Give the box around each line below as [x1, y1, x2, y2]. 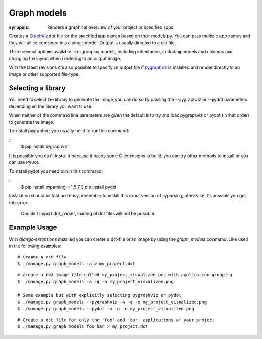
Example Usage [9, 224, 57, 232]
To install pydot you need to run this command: [9, 168, 103, 174]
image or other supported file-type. [9, 71, 80, 77]
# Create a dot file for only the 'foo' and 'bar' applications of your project [17, 317, 215, 323]
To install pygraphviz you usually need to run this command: [9, 128, 130, 134]
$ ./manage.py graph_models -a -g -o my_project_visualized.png [17, 279, 174, 285]
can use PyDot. [9, 159, 40, 165]
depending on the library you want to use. [9, 103, 93, 109]
